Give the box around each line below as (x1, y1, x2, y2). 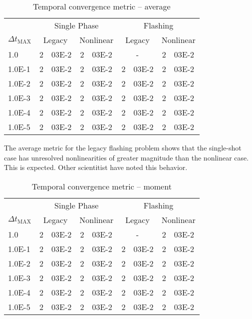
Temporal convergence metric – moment (31, 180, 172, 192)
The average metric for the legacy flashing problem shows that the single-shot (4, 142, 242, 152)
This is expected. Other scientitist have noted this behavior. (4, 162, 188, 172)
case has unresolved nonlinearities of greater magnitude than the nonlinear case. (4, 152, 249, 162)
